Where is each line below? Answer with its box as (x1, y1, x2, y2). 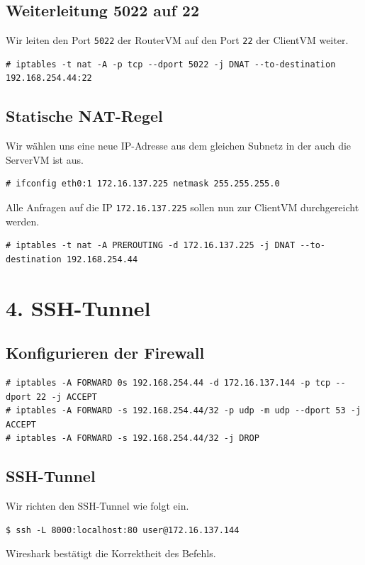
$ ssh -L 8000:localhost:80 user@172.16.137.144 (6, 525, 240, 535)
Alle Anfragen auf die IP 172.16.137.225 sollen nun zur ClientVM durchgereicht (6, 200, 359, 215)
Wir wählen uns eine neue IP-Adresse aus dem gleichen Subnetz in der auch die (6, 138, 352, 153)
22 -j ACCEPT (35, 391, 97, 402)
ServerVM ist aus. (6, 152, 84, 167)
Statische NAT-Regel (6, 105, 163, 127)
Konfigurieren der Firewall (6, 342, 205, 364)
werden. (6, 213, 40, 228)
